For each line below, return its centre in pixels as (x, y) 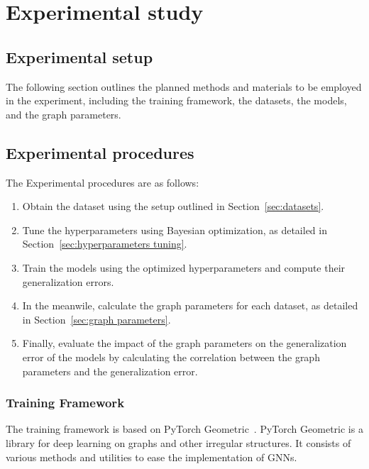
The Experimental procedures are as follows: (103, 182)
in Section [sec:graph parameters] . (97, 319)
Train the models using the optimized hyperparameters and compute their (184, 267)
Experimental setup (79, 56)
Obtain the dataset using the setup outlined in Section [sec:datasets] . (173, 206)
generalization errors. (68, 281)
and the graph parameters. (64, 114)
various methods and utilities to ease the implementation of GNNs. (152, 457)
